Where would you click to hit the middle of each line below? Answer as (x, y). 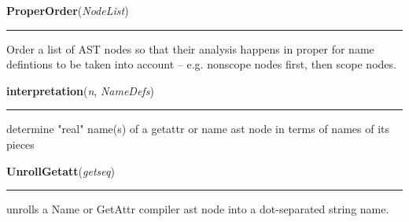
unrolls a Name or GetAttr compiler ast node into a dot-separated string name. (198, 209)
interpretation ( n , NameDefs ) (80, 90)
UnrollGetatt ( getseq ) (61, 170)
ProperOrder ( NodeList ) (68, 10)
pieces (20, 144)
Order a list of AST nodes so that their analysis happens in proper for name (190, 48)
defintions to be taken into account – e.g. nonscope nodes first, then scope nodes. (201, 64)
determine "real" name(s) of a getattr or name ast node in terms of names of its (198, 129)
